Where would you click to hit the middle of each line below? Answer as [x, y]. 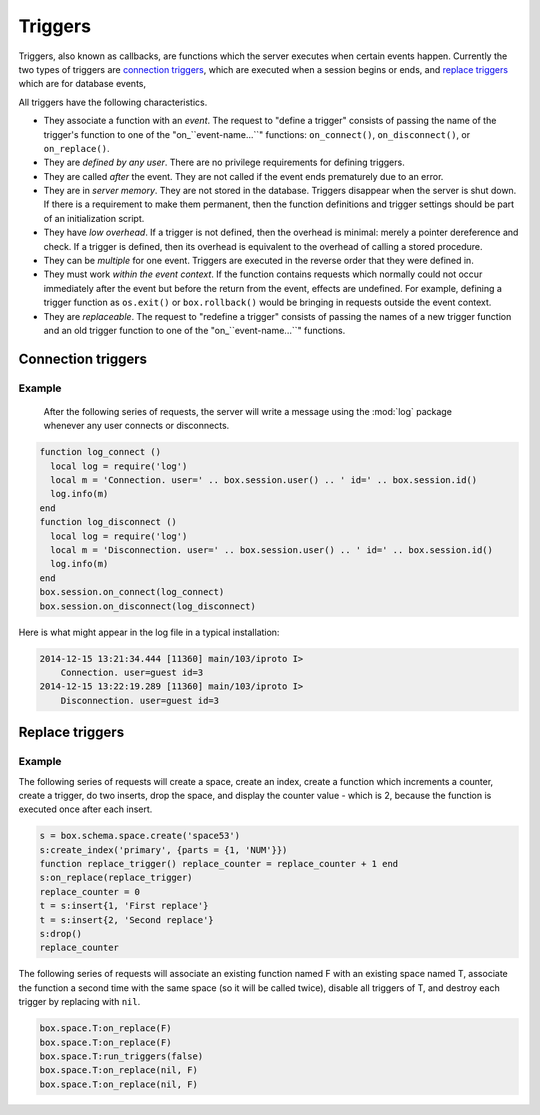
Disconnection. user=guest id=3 [140, 700]
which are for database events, [82, 84]
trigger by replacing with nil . [79, 1002]
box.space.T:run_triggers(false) [121, 1056]
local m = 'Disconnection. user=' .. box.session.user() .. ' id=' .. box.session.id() [272, 550]
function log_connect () [100, 452]
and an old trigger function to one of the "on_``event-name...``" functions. [194, 330]
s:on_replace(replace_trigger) [116, 878]
